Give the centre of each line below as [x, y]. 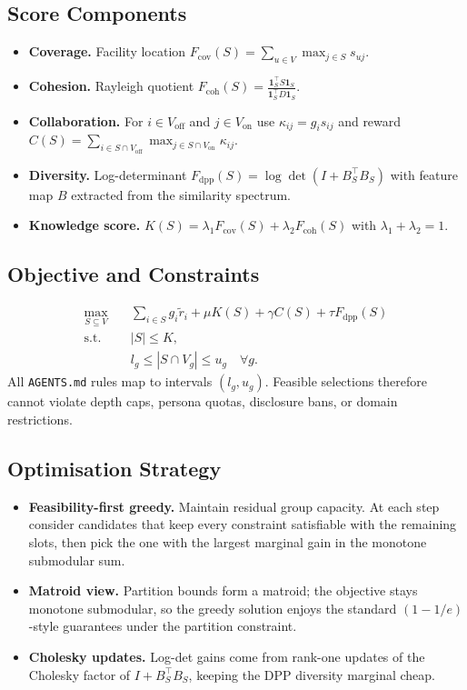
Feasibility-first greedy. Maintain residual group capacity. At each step [234, 506]
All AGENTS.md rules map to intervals [110, 381]
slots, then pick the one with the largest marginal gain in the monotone [228, 542]
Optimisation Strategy [114, 469]
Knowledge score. [84, 225]
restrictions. [40, 420]
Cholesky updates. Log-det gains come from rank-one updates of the [227, 657]
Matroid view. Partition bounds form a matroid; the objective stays [223, 590]
